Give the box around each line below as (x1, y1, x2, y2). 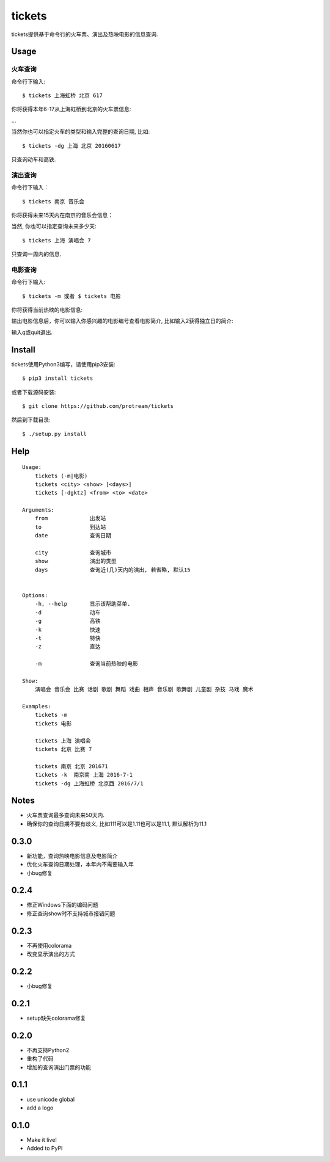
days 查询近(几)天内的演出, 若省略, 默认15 (34, 566, 191, 573)
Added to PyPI (26, 1145, 63, 1152)
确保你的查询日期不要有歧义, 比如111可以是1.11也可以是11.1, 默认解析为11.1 (26, 820, 207, 827)
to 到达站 (34, 523, 106, 531)
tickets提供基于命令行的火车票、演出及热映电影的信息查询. (11, 31, 158, 38)
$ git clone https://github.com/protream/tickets (22, 402, 174, 409)
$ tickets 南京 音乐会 (22, 198, 85, 205)
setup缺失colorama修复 (26, 1014, 86, 1022)
